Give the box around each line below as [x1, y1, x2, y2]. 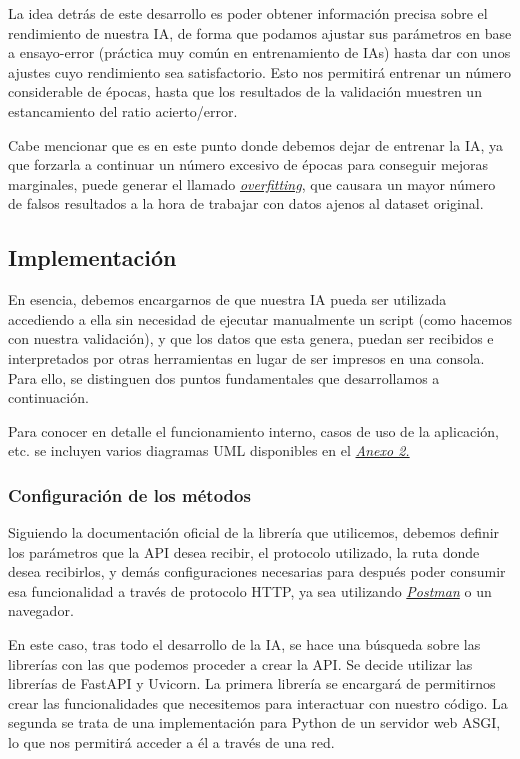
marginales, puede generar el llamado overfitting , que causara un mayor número [8, 173, 496, 194]
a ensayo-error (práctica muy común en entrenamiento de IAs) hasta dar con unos [8, 42, 511, 63]
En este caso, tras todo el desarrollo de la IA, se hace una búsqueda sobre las [8, 634, 481, 655]
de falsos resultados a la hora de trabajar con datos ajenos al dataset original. [8, 193, 484, 214]
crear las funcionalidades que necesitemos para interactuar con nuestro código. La [8, 692, 508, 713]
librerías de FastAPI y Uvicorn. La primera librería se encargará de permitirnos [8, 673, 496, 694]
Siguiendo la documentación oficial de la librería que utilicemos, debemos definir [8, 522, 500, 543]
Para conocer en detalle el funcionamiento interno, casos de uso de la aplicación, [8, 420, 499, 441]
